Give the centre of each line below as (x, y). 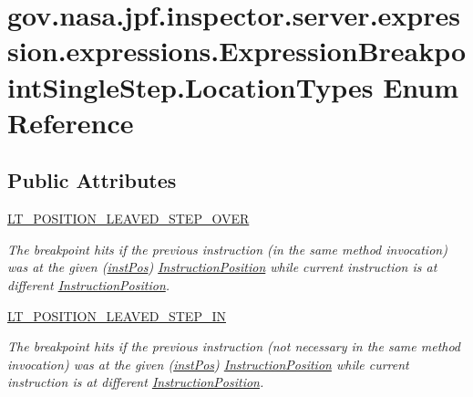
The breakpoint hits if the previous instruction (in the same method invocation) (227, 249)
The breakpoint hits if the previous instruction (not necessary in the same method (234, 346)
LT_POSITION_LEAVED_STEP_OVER (129, 219)
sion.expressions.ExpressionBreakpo (237, 51)
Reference (71, 122)
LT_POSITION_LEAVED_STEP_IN (117, 315)
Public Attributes (92, 180)
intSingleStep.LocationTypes (190, 86)
